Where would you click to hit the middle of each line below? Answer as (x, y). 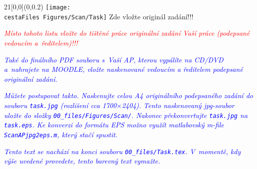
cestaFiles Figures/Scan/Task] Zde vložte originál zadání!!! (99, 16)
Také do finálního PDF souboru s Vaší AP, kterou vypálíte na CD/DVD (114, 59)
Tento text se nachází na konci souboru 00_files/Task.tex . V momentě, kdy (122, 151)
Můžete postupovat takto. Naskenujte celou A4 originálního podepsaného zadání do (128, 95)
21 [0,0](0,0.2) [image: (37, 6)
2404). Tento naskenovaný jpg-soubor (178, 105)
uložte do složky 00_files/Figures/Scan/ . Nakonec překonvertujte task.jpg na (126, 115)
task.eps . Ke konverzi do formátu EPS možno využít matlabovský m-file (114, 125)
